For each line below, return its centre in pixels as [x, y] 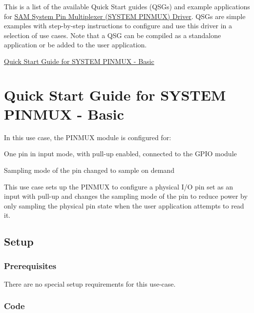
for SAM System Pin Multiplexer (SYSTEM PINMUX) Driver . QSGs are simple [125, 16]
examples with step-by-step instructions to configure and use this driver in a [118, 26]
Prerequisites [30, 265]
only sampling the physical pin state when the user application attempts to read [124, 205]
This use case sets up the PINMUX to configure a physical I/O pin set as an [119, 186]
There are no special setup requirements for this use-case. [90, 284]
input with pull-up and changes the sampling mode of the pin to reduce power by [126, 196]
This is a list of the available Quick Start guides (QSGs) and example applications [127, 6]
